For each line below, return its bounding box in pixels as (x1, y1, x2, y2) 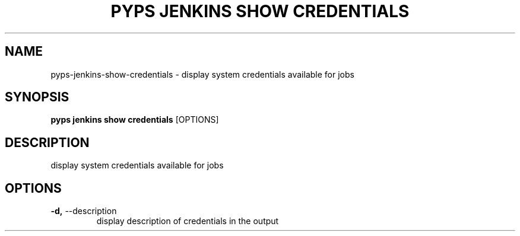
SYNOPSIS (5, 90, 69, 105)
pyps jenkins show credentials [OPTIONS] (50, 114, 219, 125)
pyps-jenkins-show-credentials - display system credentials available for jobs (50, 69, 354, 79)
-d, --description (50, 206, 117, 216)
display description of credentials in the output (96, 216, 279, 227)
